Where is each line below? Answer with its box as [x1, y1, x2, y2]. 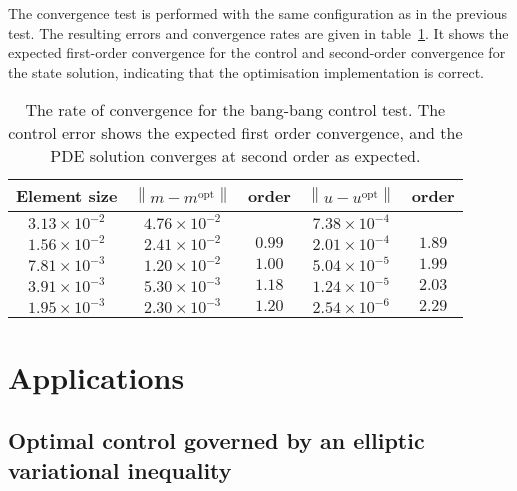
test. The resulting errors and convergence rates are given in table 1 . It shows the [8, 22, 509, 43]
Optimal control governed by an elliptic [8, 425, 425, 456]
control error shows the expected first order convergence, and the [8, 121, 463, 145]
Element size [16, 184, 118, 208]
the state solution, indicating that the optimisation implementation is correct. [8, 61, 485, 82]
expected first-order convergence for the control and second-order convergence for [8, 42, 506, 63]
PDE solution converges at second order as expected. [50, 144, 421, 168]
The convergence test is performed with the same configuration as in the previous [8, 3, 508, 23]
